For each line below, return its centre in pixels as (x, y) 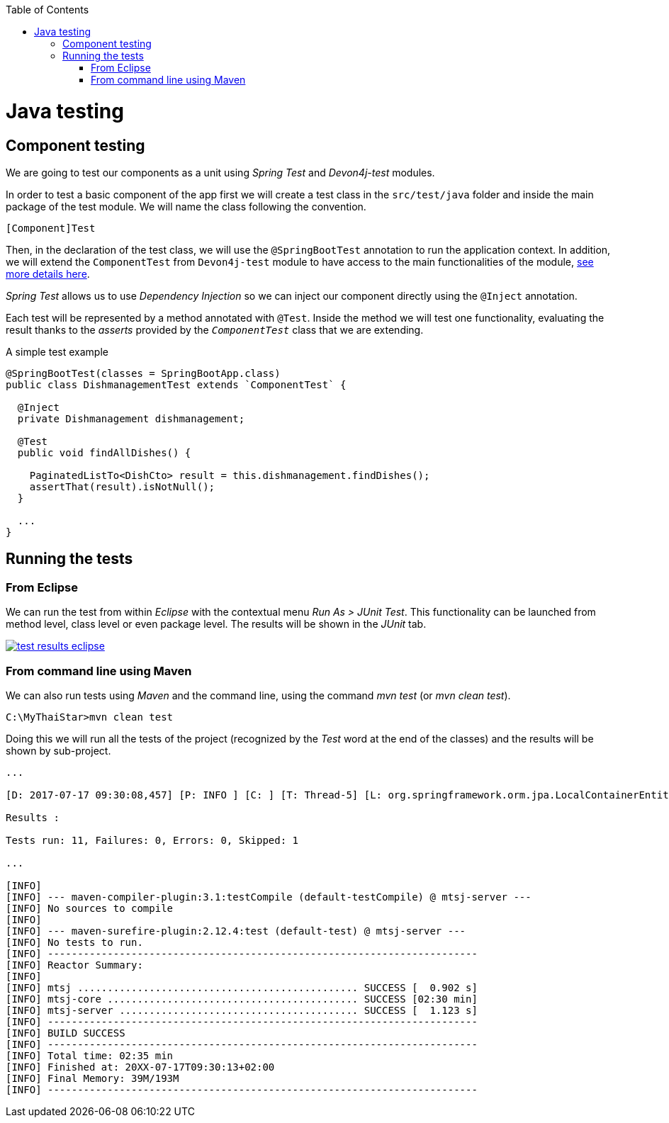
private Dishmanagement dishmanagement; (131, 418)
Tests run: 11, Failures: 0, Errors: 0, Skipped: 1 (152, 840)
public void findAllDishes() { (104, 452)
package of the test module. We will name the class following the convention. (186, 206)
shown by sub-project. (58, 750)
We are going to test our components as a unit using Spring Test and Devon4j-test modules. (220, 172)
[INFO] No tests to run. (74, 942)
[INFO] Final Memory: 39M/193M (92, 1078)
